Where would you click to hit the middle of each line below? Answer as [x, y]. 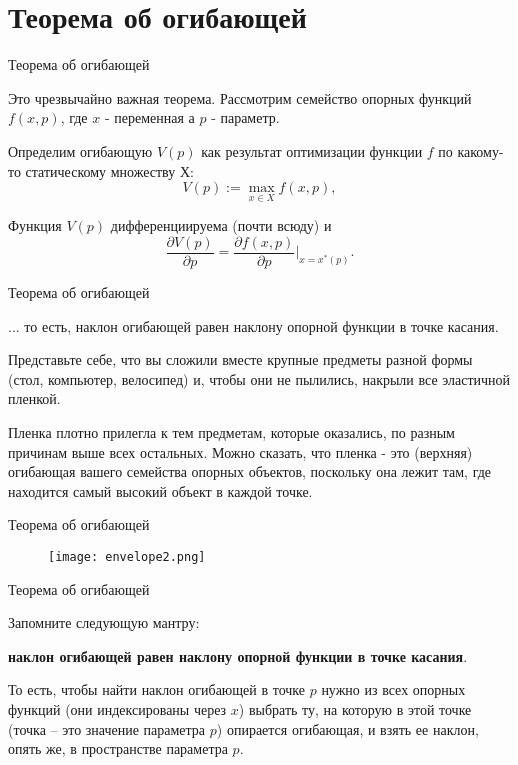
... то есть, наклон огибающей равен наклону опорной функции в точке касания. [253, 325]
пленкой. [34, 398]
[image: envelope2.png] [127, 556]
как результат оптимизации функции [312, 150]
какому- [480, 150]
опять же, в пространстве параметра [118, 748]
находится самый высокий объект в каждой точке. [160, 490]
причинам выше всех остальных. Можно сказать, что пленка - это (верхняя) [240, 451]
